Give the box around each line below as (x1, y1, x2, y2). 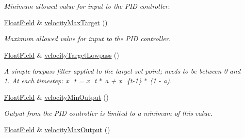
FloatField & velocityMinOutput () (4, 92, 109, 102)
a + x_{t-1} (105, 75, 142, 85)
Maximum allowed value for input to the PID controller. (4, 33, 171, 44)
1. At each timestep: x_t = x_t (4, 75, 97, 85)
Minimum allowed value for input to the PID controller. (4, 1, 170, 11)
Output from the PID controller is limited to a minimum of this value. (4, 108, 212, 118)
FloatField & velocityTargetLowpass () (4, 49, 119, 60)
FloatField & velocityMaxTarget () (4, 17, 108, 27)
